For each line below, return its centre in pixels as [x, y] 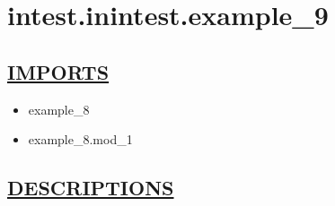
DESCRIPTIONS [91, 188]
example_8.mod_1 [80, 139]
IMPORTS [58, 71]
